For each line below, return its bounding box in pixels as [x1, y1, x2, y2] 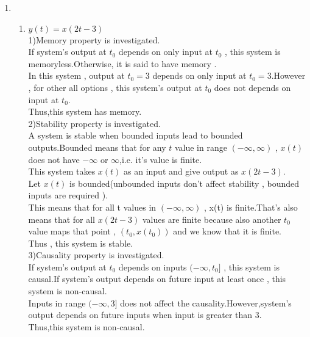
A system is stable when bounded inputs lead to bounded [28, 129, 243, 142]
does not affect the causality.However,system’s [120, 296, 292, 309]
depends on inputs [118, 260, 187, 273]
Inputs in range [28, 296, 86, 309]
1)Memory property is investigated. [28, 33, 160, 46]
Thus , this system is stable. [28, 236, 133, 249]
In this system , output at [28, 69, 125, 82]
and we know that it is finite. [173, 225, 281, 237]
